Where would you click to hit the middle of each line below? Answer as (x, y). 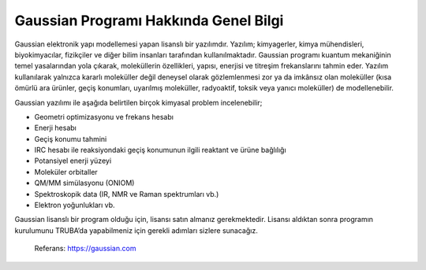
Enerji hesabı (55, 128)
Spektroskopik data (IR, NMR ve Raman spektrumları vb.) (127, 194)
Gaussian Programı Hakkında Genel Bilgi (149, 20)
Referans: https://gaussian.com (85, 249)
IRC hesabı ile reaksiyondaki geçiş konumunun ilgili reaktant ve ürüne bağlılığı (161, 150)
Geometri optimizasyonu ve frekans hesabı (104, 117)
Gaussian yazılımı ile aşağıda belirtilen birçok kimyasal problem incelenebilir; (138, 102)
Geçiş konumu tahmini (71, 139)
